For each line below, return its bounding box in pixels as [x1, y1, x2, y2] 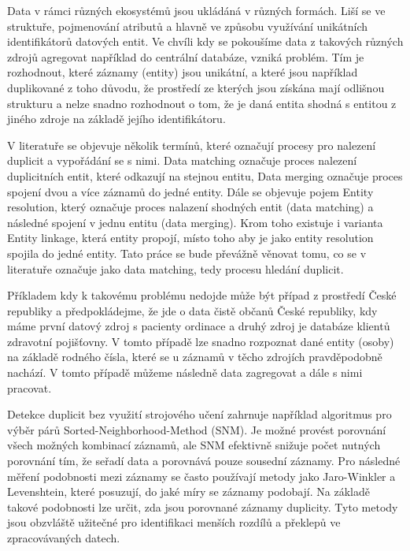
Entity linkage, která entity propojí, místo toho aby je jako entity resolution [7, 229, 374, 246]
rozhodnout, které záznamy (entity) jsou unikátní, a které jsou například [7, 64, 358, 80]
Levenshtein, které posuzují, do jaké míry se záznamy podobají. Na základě [7, 483, 370, 500]
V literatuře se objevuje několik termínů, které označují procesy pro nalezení [7, 136, 376, 153]
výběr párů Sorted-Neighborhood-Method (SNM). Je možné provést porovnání [7, 421, 386, 437]
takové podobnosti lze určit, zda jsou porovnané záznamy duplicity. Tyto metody [7, 498, 398, 515]
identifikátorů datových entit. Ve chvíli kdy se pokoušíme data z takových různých [7, 33, 404, 50]
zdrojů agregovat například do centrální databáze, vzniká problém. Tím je [7, 48, 364, 65]
